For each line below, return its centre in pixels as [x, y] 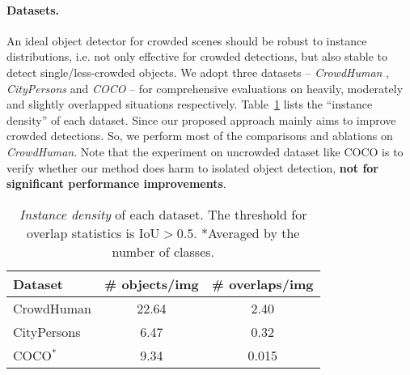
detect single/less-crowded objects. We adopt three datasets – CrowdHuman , [198, 72]
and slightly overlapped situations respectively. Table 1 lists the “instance [190, 104]
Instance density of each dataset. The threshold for [163, 214]
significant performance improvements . [116, 183]
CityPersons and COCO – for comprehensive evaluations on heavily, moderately [205, 88]
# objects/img [151, 283]
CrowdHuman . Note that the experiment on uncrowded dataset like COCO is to [205, 151]
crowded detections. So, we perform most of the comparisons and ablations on [200, 136]
